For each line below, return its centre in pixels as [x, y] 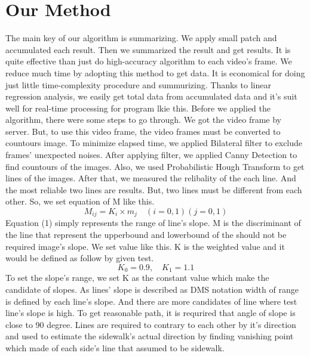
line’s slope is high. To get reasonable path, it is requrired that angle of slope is [151, 313]
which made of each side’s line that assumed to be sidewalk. [115, 347]
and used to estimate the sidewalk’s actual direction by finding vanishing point [150, 336]
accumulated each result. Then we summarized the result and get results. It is [148, 49]
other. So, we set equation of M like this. [80, 201]
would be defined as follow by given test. [80, 258]
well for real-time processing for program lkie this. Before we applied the [138, 108]
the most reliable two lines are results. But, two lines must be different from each [154, 189]
